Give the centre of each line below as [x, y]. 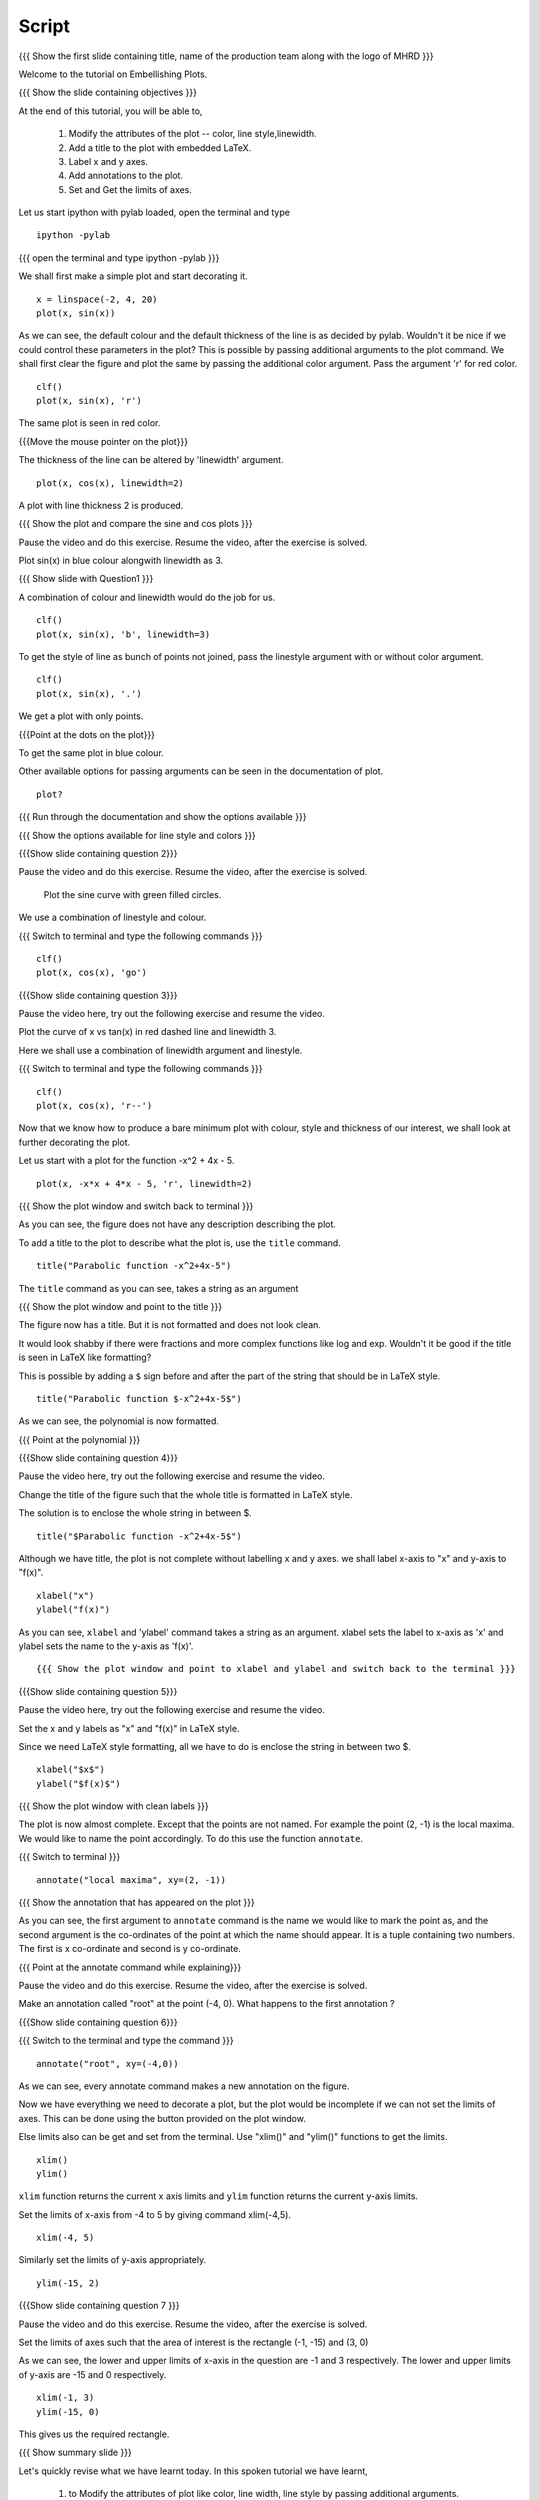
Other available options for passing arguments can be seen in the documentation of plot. [201, 771]
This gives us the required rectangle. [94, 2434]
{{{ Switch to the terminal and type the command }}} [126, 2041]
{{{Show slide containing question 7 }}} [99, 2306]
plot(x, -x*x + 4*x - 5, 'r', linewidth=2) [144, 1183]
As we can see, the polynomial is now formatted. [119, 1421]
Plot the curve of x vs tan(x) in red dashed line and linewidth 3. [147, 1032]
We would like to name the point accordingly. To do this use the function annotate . [191, 1838]
